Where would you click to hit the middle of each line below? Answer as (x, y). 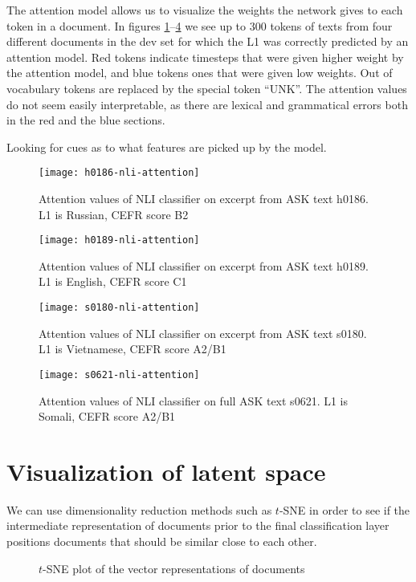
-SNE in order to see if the (345, 509)
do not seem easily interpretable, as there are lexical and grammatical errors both (207, 104)
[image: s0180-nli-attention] (119, 308)
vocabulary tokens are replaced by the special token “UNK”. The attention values (207, 88)
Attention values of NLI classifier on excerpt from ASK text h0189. (204, 265)
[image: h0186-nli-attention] (119, 173)
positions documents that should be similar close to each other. (162, 541)
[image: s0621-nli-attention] (119, 374)
